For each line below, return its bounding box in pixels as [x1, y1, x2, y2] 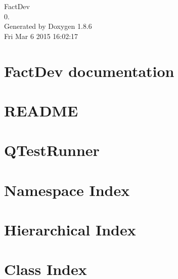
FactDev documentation [4, 60, 174, 81]
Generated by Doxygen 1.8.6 [4, 21, 92, 31]
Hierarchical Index [4, 219, 136, 240]
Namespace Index [4, 179, 130, 200]
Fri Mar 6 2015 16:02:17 [4, 30, 78, 41]
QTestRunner [4, 140, 100, 161]
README [4, 100, 78, 121]
